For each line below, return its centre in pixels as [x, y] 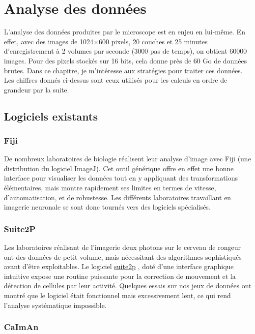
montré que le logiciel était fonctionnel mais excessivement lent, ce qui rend [117, 295]
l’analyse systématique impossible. [55, 305]
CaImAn [21, 327]
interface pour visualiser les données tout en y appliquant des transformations [121, 178]
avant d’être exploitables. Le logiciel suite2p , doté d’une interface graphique [119, 266]
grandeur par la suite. [37, 89]
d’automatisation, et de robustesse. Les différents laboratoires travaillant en [118, 197]
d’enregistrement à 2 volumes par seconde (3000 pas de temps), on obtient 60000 [126, 51]
